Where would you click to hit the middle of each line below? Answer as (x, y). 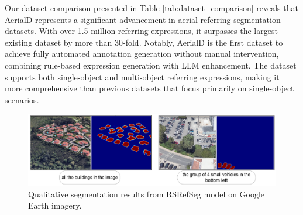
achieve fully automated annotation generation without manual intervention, (142, 54)
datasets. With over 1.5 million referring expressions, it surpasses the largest (141, 31)
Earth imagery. (55, 205)
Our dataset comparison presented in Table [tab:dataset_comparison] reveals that (151, 8)
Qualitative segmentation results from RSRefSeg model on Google (147, 194)
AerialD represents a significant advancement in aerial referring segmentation (143, 19)
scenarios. (22, 99)
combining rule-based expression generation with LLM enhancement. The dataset (151, 65)
